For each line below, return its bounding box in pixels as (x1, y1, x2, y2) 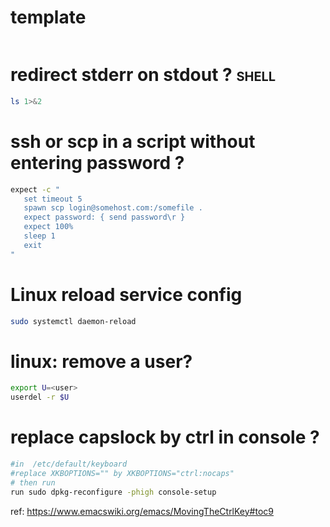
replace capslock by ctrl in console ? (10, 426, 320, 449)
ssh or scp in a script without (10, 130, 256, 153)
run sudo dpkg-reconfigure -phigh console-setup (10, 487, 217, 497)
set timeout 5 (23, 194, 83, 204)
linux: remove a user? (10, 350, 193, 373)
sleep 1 (23, 231, 56, 241)
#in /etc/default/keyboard (10, 459, 128, 470)
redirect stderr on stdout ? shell (10, 64, 277, 86)
